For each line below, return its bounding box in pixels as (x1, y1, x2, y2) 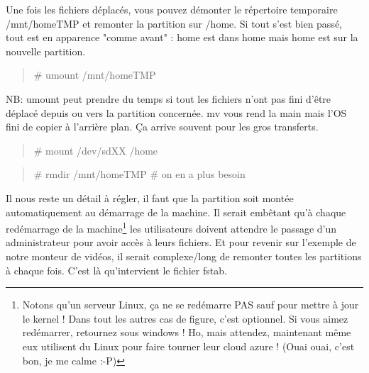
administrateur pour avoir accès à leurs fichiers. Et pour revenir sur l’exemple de (6, 235, 356, 250)
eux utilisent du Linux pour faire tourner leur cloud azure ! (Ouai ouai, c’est (22, 338, 355, 353)
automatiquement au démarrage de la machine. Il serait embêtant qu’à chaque (6, 204, 346, 219)
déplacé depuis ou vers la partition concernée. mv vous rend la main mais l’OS (6, 105, 347, 120)
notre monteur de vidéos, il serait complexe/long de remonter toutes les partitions (6, 248, 362, 263)
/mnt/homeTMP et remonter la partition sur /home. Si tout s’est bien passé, (6, 16, 342, 30)
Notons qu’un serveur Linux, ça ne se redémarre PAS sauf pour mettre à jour (22, 297, 359, 312)
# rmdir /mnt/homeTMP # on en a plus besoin (33, 167, 246, 182)
